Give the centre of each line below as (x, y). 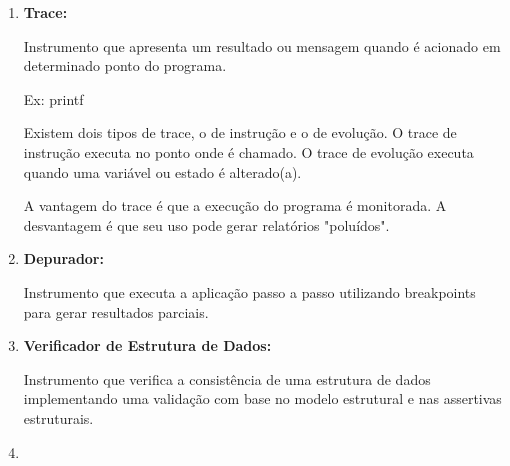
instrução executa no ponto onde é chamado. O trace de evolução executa (248, 151)
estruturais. (58, 417)
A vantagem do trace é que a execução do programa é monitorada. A (235, 205)
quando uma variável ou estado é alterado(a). (162, 171)
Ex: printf (53, 98)
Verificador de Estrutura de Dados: (147, 345)
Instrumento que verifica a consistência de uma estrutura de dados (227, 378)
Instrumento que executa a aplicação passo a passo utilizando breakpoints (249, 291)
